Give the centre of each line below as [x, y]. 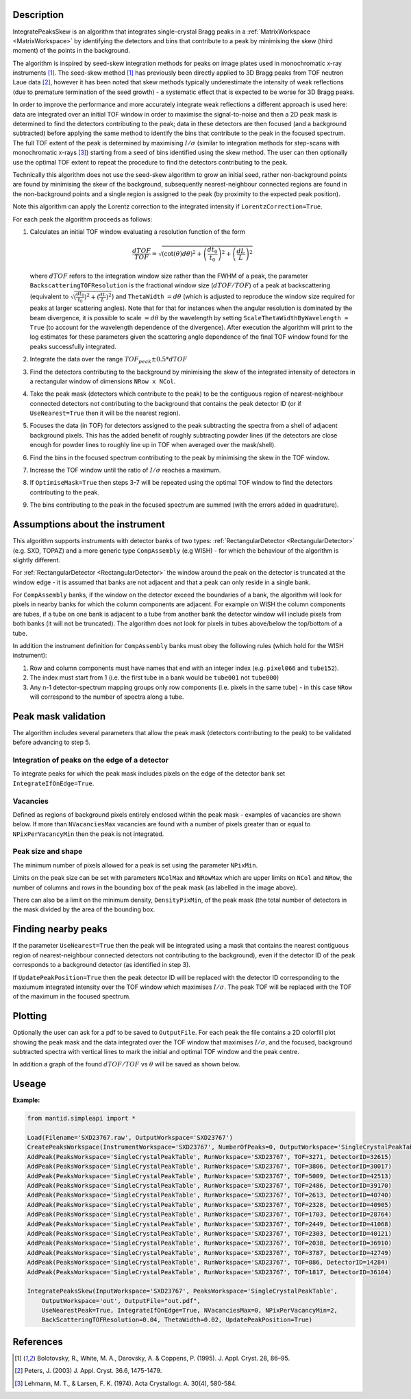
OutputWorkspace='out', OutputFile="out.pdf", [121, 1301]
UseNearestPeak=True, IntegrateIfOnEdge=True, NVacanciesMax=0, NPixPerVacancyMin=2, [190, 1311]
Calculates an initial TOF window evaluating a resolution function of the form [138, 231]
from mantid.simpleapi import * [82, 1119]
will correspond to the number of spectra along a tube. [107, 697]
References [38, 1342]
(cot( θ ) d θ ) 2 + [182, 253]
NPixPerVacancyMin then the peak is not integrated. [88, 834]
